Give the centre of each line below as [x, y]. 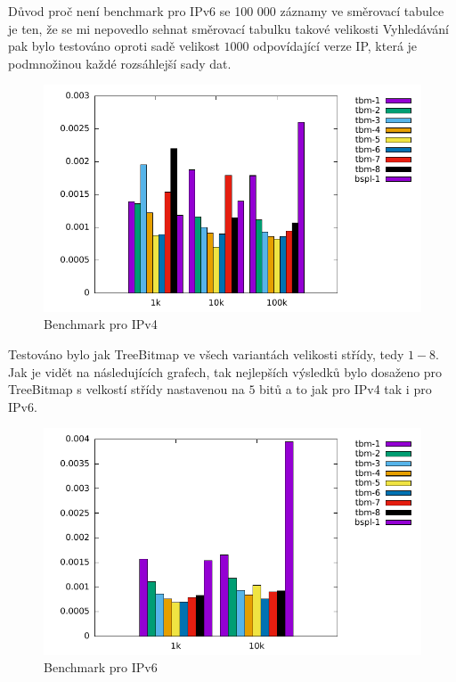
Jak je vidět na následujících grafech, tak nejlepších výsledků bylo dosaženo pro [225, 371]
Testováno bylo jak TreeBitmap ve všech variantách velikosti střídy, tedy [206, 353]
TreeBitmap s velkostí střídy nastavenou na [126, 389]
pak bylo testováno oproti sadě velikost [114, 46]
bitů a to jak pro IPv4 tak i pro [346, 389]
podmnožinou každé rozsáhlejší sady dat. [120, 63]
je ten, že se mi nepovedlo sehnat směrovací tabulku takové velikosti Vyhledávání [228, 28]
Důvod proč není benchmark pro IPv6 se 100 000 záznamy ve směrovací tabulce [226, 11]
